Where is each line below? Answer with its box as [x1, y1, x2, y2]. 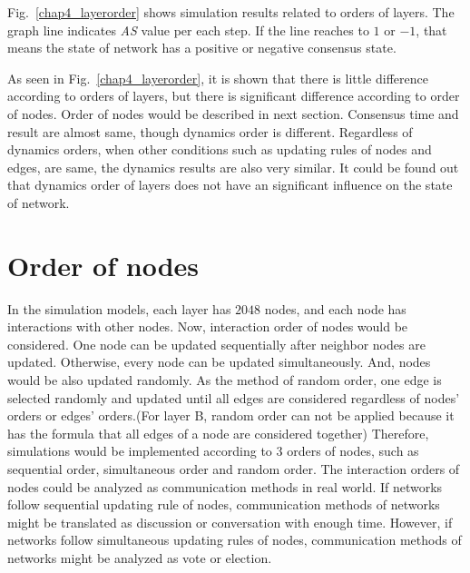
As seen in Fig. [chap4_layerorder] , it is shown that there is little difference [7, 68, 428, 87]
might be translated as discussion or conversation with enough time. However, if [7, 512, 453, 531]
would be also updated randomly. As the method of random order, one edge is [7, 370, 442, 390]
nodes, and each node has [264, 299, 406, 318]
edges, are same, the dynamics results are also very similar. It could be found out [7, 157, 459, 176]
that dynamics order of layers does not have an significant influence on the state [7, 175, 453, 194]
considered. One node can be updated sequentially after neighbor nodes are [7, 334, 426, 353]
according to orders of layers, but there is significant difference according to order [7, 86, 460, 105]
